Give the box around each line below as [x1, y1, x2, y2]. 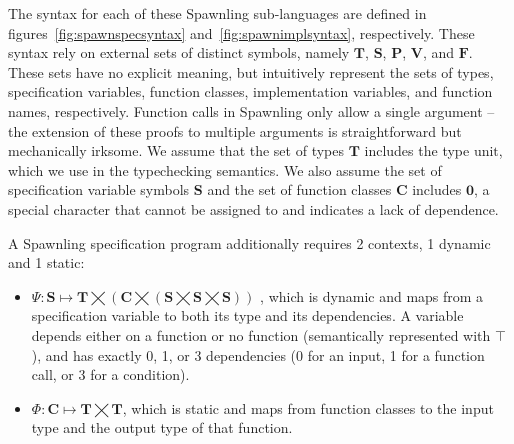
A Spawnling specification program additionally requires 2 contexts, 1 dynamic [8, 232, 491, 253]
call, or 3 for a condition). [31, 364, 190, 385]
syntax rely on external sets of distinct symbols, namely [8, 42, 350, 63]
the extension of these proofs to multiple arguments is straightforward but [8, 120, 462, 141]
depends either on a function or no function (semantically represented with [31, 324, 491, 345]
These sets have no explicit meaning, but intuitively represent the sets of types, [8, 61, 494, 82]
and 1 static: [8, 252, 85, 273]
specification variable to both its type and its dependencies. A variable [31, 305, 464, 326]
